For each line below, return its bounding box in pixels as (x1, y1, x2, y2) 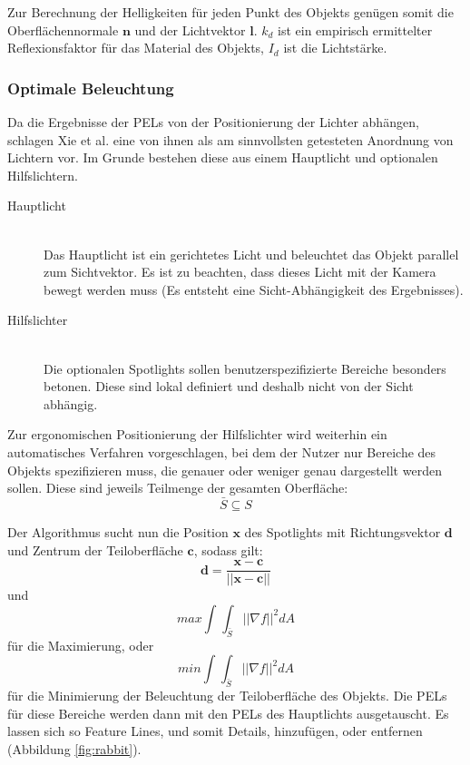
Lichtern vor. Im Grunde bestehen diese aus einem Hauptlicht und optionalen (7, 148, 438, 167)
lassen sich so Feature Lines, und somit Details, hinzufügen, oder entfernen (7, 721, 423, 740)
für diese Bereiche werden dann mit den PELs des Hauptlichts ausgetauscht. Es (7, 703, 449, 722)
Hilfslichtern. (7, 165, 78, 184)
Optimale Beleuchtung (7, 76, 174, 99)
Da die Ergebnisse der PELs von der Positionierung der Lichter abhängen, (7, 113, 419, 131)
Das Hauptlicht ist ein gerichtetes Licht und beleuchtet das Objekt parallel (44, 244, 459, 263)
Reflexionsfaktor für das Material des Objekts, (7, 38, 264, 57)
